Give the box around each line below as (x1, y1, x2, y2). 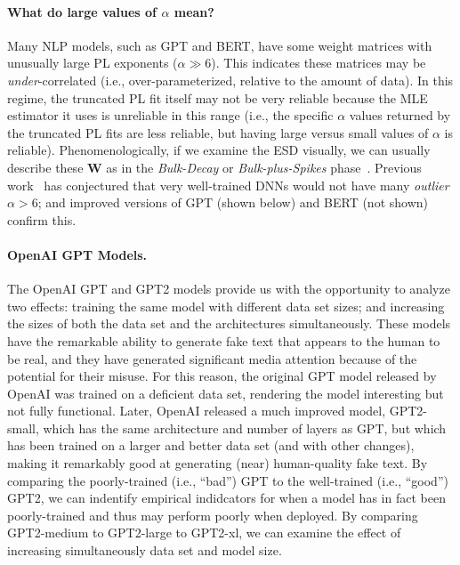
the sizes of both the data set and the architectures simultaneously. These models (7, 314, 451, 333)
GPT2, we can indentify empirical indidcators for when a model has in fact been (7, 488, 446, 507)
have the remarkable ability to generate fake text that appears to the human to (7, 331, 440, 350)
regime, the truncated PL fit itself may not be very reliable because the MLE (7, 88, 428, 107)
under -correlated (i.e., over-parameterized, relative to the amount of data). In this (7, 70, 454, 89)
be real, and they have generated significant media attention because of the (7, 349, 417, 367)
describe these (7, 157, 84, 176)
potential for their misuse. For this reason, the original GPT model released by (7, 367, 437, 385)
